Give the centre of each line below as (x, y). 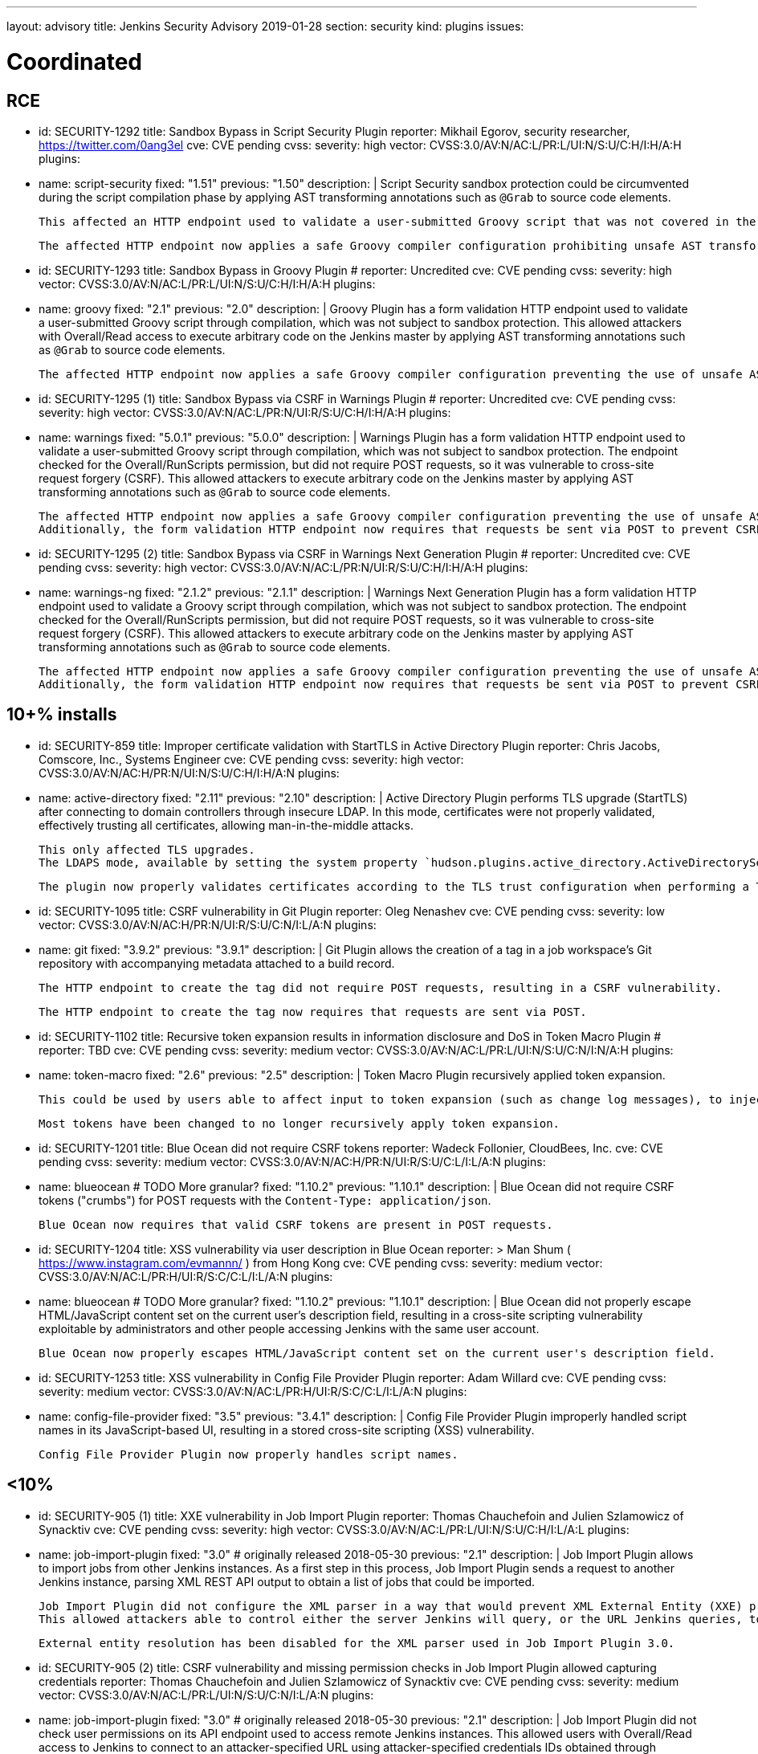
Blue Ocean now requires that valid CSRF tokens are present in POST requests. (296, 1224)
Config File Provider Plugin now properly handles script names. (249, 1454)
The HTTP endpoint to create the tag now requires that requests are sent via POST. (313, 1012)
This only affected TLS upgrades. (147, 849)
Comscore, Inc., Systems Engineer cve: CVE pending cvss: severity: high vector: (251, 759)
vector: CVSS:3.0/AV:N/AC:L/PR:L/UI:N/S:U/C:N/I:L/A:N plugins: (206, 1695)
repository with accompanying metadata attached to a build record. (217, 963)
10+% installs (62, 715)
